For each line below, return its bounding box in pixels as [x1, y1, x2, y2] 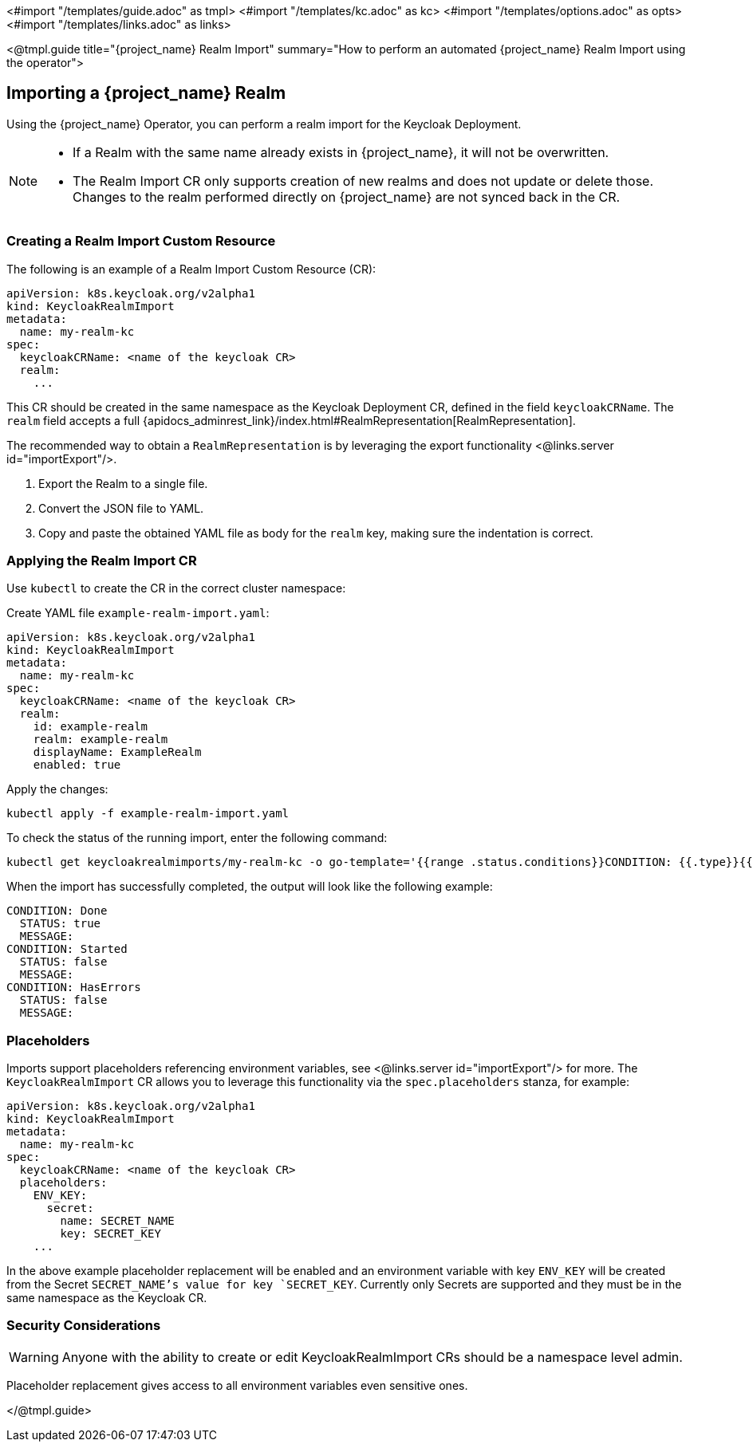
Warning [9, 1348, 59, 1365]
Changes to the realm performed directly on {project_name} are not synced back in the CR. [73, 188, 621, 205]
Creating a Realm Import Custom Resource [6, 233, 276, 250]
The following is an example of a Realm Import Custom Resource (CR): [6, 262, 376, 276]
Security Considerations [6, 1317, 161, 1334]
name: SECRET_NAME [60, 1214, 175, 1228]
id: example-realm [33, 720, 148, 734]
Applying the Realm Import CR [6, 552, 197, 569]
